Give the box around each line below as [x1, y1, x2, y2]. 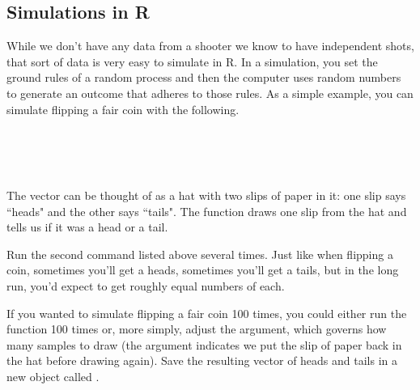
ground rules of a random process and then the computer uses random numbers [6, 69, 401, 86]
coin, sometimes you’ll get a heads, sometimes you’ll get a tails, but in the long [6, 261, 399, 278]
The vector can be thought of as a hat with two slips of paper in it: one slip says [6, 186, 406, 203]
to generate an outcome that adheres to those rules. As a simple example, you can [6, 84, 414, 101]
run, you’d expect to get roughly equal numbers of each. [6, 277, 285, 294]
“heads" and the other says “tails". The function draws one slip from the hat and [6, 202, 407, 219]
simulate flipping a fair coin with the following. [6, 100, 240, 117]
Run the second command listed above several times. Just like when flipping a [6, 245, 393, 262]
